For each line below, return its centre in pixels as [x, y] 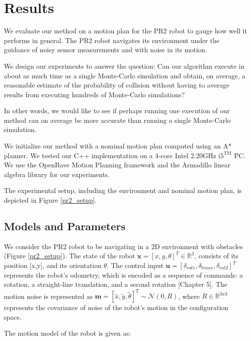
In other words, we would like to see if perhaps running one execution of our [117, 111]
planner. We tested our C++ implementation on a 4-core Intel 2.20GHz [110, 155]
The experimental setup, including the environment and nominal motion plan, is [123, 190]
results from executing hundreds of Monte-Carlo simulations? [94, 94]
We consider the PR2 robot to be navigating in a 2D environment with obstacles [124, 246]
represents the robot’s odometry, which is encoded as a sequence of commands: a [124, 274]
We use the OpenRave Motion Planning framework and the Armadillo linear [117, 165]
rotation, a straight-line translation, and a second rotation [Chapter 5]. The [116, 284]
